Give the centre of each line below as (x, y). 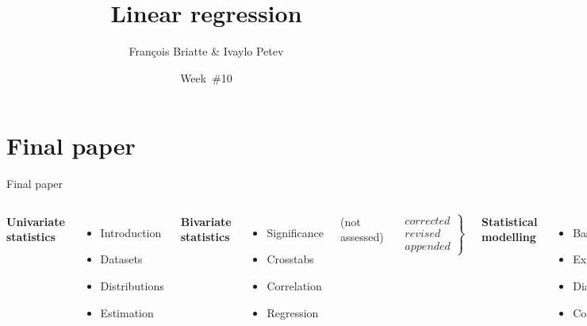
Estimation (127, 312)
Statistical (510, 221)
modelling (509, 237)
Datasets (121, 259)
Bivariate (206, 221)
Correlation (294, 286)
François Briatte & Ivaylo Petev (206, 51)
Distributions (132, 286)
